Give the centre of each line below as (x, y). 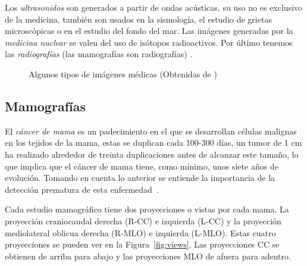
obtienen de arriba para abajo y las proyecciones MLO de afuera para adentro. (148, 256)
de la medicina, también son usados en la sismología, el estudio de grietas (138, 19)
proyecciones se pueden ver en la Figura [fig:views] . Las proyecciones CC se (142, 244)
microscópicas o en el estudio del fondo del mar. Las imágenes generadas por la (149, 31)
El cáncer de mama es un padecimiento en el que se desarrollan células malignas (151, 131)
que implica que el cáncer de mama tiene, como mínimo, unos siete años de (142, 166)
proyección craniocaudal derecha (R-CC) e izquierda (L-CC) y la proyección (143, 220)
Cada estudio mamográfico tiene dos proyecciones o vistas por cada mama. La (147, 209)
